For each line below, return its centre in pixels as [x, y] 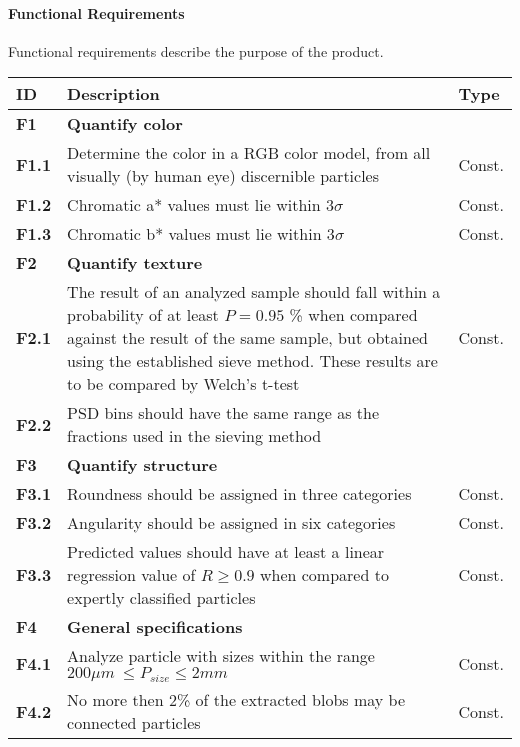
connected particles [134, 723]
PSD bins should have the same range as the [223, 413]
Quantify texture [135, 263]
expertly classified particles [161, 598]
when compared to [324, 575]
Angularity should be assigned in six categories [231, 523]
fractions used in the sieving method [194, 436]
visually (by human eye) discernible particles [223, 176]
